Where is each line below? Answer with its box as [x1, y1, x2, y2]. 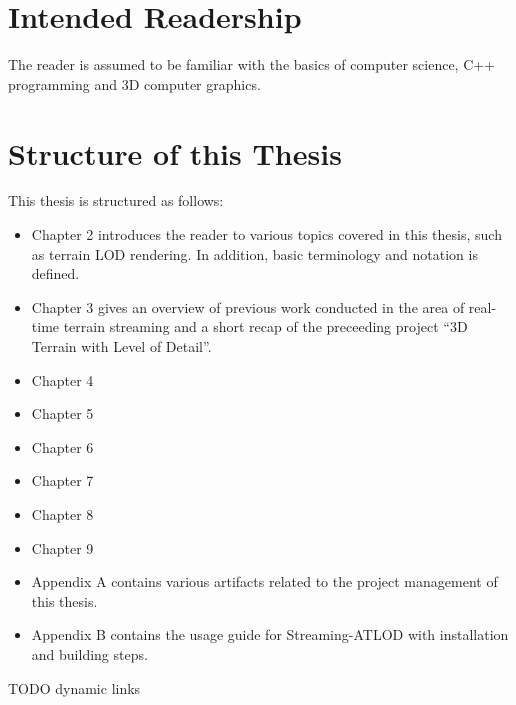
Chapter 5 [31, 403, 94, 424]
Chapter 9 [31, 537, 94, 558]
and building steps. [31, 643, 148, 664]
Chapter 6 [31, 436, 94, 457]
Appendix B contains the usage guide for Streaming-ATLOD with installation [31, 624, 509, 645]
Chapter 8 [31, 503, 94, 524]
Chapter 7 [31, 470, 94, 491]
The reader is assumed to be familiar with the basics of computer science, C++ [8, 54, 496, 75]
